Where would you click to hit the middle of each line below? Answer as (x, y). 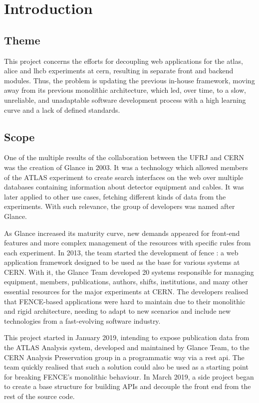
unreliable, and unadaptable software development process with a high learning (125, 100)
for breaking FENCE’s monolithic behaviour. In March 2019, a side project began (129, 376)
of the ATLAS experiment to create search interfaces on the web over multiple (124, 177)
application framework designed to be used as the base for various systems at (122, 262)
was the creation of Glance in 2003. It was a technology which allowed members (126, 167)
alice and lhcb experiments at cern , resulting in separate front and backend (119, 71)
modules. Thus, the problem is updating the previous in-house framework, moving (129, 80)
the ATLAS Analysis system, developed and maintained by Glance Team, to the (127, 347)
